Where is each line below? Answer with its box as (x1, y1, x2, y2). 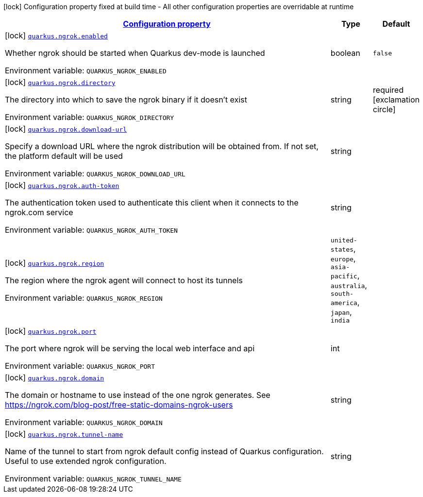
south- (330, 290, 354, 297)
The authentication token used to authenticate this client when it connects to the (5, 198, 299, 207)
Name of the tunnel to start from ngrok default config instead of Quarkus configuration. (5, 446, 324, 456)
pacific (330, 273, 357, 280)
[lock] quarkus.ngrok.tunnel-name (5, 429, 123, 439)
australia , (330, 280, 367, 290)
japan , (330, 307, 352, 317)
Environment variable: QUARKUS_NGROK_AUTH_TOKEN (5, 225, 178, 235)
